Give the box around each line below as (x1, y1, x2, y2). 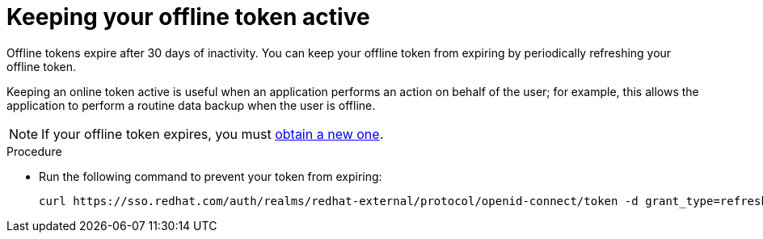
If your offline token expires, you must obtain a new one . (41, 125, 384, 142)
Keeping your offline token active (6, 3, 370, 31)
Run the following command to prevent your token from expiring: (39, 169, 382, 183)
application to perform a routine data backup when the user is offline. (6, 98, 376, 112)
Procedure (6, 144, 62, 158)
